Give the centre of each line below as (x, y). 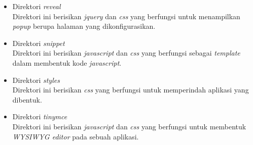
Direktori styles (36, 80)
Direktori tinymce (40, 116)
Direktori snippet (39, 43)
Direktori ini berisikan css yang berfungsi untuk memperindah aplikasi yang (131, 90)
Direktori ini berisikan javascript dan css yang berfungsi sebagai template (126, 53)
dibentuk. (27, 99)
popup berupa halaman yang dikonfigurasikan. (84, 26)
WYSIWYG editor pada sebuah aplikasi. (76, 136)
